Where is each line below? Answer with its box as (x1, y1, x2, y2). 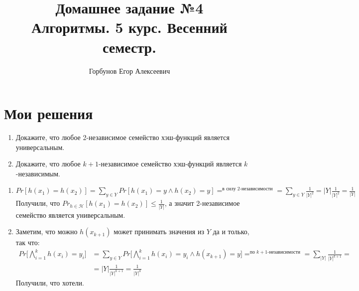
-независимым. (15, 168, 60, 178)
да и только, (213, 226, 249, 237)
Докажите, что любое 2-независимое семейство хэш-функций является (15, 132, 230, 143)
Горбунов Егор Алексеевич (89, 65, 170, 76)
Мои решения (4, 103, 93, 124)
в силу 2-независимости (222, 186, 273, 192)
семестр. (102, 36, 157, 57)
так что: (15, 237, 40, 248)
